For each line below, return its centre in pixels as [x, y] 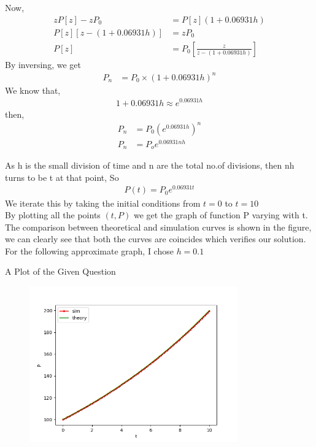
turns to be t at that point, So [62, 177]
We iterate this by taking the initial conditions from [103, 203]
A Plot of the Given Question [60, 271]
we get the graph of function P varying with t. [221, 215]
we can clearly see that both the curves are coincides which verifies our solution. [156, 239]
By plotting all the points [53, 215]
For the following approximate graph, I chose [89, 250]
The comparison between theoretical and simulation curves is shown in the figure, [158, 227]
